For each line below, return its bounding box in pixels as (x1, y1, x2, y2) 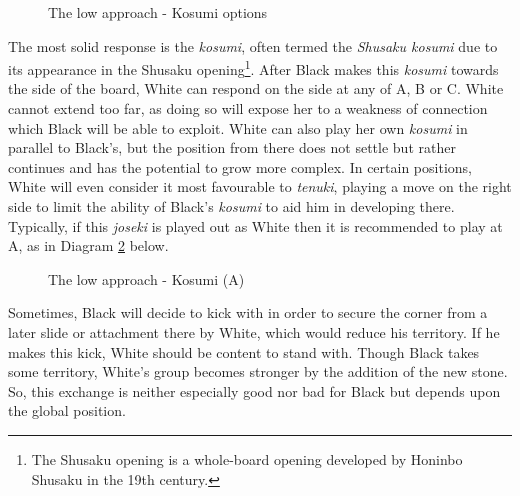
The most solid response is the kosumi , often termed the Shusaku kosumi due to (8, 35, 498, 56)
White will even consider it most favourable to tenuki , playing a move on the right (8, 176, 512, 197)
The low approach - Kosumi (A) (48, 268, 245, 289)
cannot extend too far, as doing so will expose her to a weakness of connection (8, 98, 488, 119)
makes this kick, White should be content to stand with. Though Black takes (8, 341, 480, 362)
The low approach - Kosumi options (48, 2, 268, 22)
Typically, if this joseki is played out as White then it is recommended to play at (8, 215, 503, 236)
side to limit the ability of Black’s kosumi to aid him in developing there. (8, 196, 455, 216)
